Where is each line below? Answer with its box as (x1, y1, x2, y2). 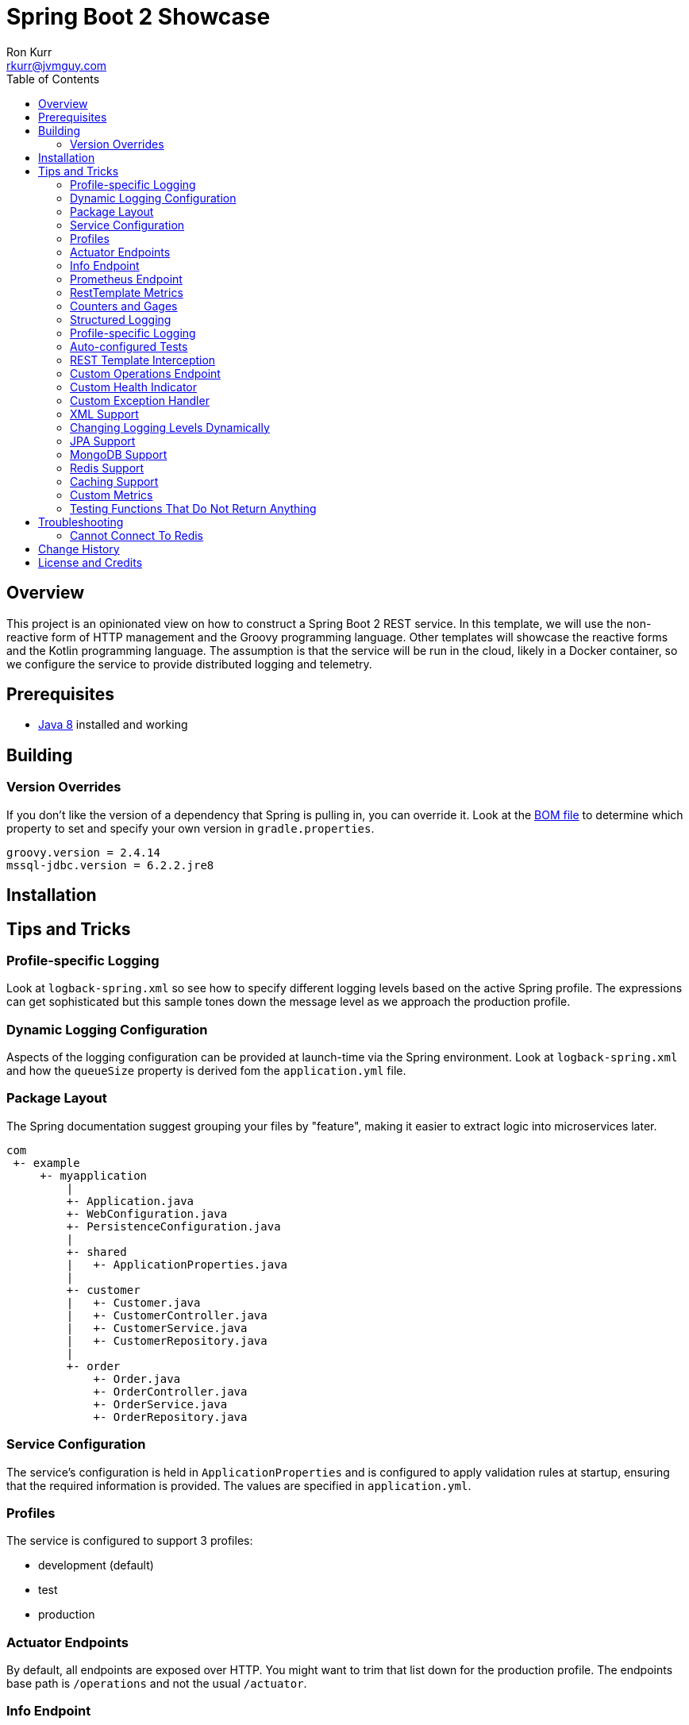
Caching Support (70, 474, 159, 488)
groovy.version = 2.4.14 (6, 845, 160, 859)
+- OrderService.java (93, 1397, 228, 1411)
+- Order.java (93, 1372, 181, 1385)
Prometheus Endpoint (70, 271, 183, 286)
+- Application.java (66, 1194, 194, 1207)
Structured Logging (70, 312, 171, 326)
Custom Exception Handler (70, 393, 210, 407)
